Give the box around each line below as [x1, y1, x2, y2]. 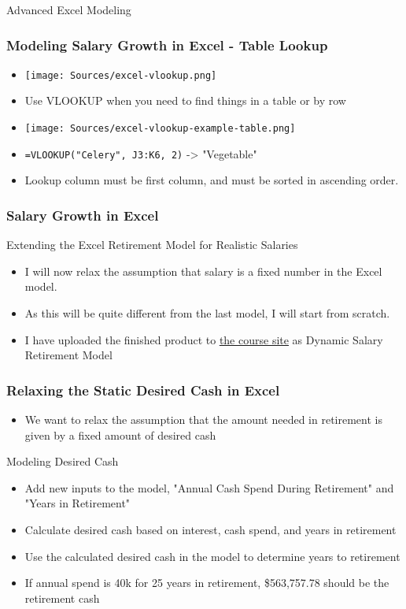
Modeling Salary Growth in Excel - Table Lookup [6, 35, 328, 54]
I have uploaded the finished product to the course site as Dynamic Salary [24, 331, 383, 347]
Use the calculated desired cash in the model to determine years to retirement [24, 548, 400, 564]
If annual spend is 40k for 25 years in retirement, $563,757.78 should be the [24, 574, 389, 591]
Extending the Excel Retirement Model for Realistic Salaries [6, 236, 298, 253]
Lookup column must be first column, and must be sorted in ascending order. [24, 172, 399, 188]
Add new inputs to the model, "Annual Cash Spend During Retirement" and [24, 479, 394, 496]
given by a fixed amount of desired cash [24, 426, 216, 443]
